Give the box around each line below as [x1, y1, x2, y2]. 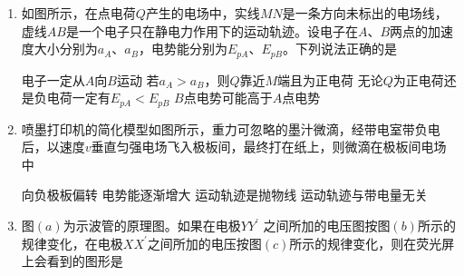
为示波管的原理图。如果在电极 [63, 216, 241, 235]
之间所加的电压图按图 [263, 216, 391, 235]
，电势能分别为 [138, 39, 227, 58]
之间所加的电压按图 [147, 233, 262, 252]
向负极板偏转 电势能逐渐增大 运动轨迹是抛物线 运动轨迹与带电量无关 [21, 185, 428, 204]
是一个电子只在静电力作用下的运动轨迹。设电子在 [65, 21, 358, 40]
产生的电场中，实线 [145, 4, 260, 22]
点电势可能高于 [183, 88, 273, 107]
